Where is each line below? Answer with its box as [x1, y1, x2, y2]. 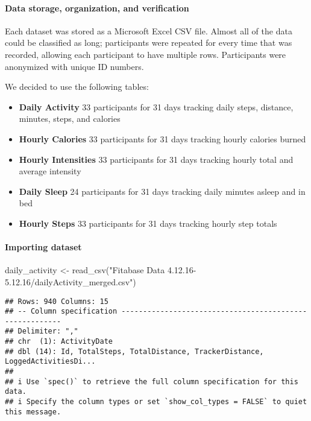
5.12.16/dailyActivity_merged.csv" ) [5, 275, 136, 288]
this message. [5, 407, 61, 416]
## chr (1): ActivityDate [5, 337, 113, 346]
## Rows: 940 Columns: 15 [5, 297, 108, 306]
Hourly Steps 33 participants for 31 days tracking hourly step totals [19, 217, 277, 229]
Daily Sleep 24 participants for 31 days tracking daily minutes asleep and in [19, 185, 306, 197]
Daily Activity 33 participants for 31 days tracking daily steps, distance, [19, 100, 294, 113]
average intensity [19, 165, 81, 177]
